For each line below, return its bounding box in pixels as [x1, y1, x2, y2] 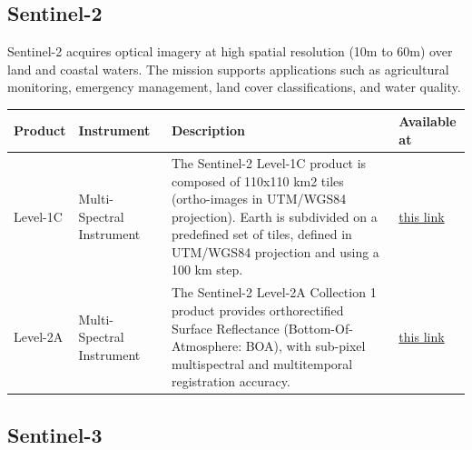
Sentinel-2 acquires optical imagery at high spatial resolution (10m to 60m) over [7, 42, 453, 61]
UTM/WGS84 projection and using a [171, 242, 379, 261]
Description [171, 121, 245, 140]
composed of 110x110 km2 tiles [171, 171, 344, 190]
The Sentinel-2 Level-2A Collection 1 [171, 283, 377, 302]
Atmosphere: [171, 336, 242, 355]
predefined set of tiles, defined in [171, 225, 352, 244]
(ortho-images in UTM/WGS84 [171, 189, 347, 208]
